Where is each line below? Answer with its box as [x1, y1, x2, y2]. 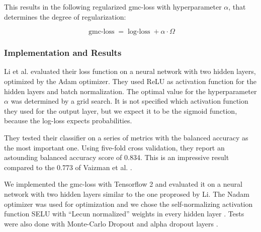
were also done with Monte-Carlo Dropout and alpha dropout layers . [4, 218, 218, 228]
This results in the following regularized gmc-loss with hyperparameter [4, 2, 222, 12]
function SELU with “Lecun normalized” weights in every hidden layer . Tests [4, 208, 244, 219]
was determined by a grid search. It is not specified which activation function [11, 96, 248, 106]
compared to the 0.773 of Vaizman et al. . [4, 162, 132, 172]
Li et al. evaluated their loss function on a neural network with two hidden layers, [4, 66, 256, 76]
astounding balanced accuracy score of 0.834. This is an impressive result [4, 152, 229, 163]
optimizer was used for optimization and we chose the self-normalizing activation [4, 198, 253, 209]
